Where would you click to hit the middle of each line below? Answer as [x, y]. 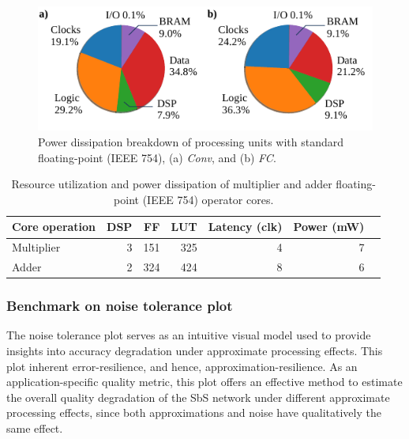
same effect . [35, 428]
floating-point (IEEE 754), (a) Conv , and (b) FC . [157, 157]
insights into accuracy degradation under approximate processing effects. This [195, 351]
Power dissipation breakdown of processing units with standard [191, 142]
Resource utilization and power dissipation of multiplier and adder [172, 184]
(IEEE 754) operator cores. [208, 199]
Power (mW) [329, 227]
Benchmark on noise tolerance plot [120, 306]
